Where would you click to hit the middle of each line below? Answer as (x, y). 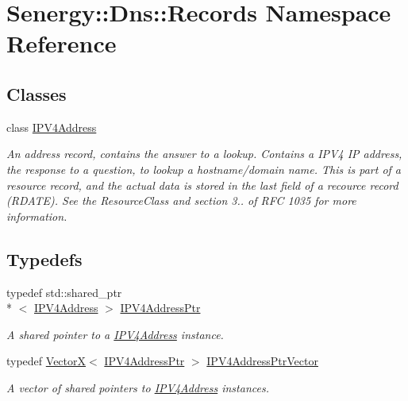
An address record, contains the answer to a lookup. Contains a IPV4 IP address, (204, 154)
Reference (62, 43)
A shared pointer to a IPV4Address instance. (115, 334)
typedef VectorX (46, 361)
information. (37, 216)
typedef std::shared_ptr (64, 292)
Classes (37, 93)
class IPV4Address (52, 127)
